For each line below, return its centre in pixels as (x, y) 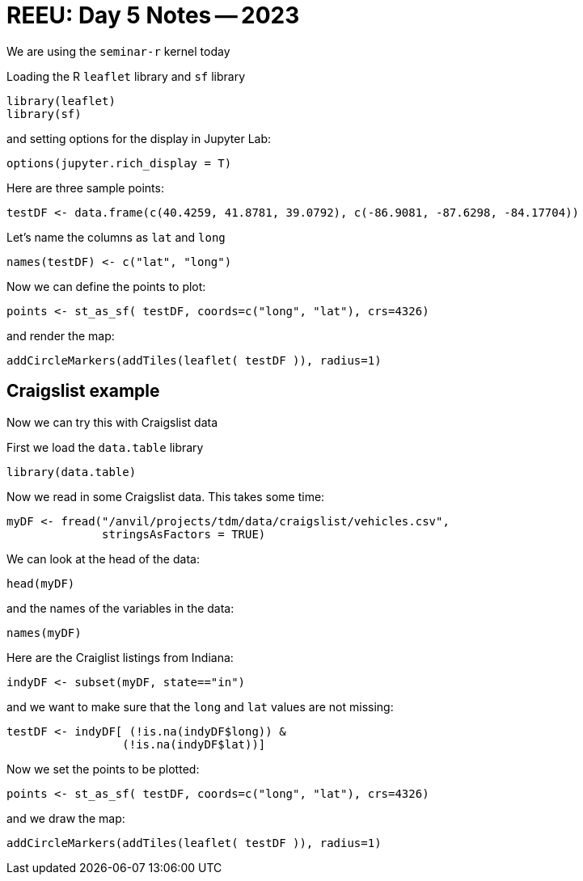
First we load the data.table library (105, 447)
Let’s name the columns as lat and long (116, 237)
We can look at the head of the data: (103, 559)
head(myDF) (41, 583)
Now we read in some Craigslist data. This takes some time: (166, 496)
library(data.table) (72, 472)
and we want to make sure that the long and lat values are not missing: (200, 706)
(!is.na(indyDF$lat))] (194, 744)
